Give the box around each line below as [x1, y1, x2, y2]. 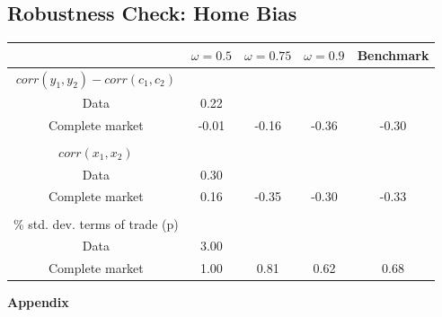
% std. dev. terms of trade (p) [13, 214, 179, 233]
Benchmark [357, 45, 429, 64]
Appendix [7, 293, 69, 312]
